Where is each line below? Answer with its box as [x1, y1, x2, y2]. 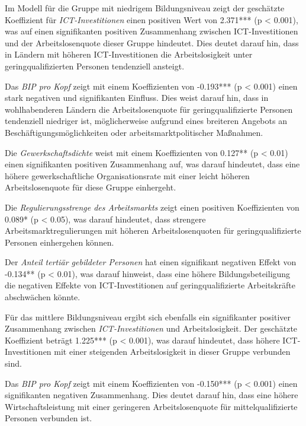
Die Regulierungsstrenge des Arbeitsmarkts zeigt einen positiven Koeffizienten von [5, 201, 299, 213]
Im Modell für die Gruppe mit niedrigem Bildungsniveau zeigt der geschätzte [5, 2, 285, 14]
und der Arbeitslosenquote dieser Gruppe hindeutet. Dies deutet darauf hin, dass [5, 36, 299, 49]
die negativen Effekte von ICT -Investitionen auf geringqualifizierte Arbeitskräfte [5, 279, 295, 291]
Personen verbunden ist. [5, 412, 92, 424]
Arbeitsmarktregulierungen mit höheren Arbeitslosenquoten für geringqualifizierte [5, 224, 301, 237]
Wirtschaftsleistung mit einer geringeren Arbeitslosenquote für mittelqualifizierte [5, 400, 298, 412]
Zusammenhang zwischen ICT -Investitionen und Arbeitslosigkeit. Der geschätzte [5, 322, 298, 335]
